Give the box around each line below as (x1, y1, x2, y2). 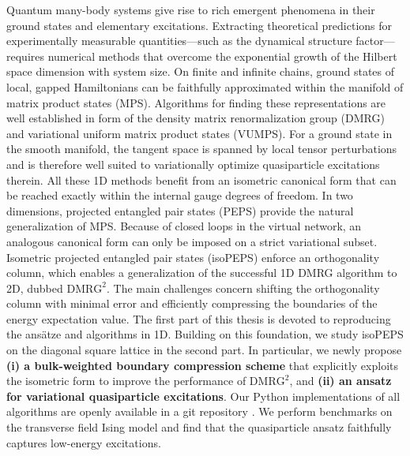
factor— (355, 32, 395, 49)
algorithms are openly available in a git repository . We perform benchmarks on (6, 403, 393, 420)
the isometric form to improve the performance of (6, 372, 246, 389)
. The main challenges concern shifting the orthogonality (106, 279, 380, 296)
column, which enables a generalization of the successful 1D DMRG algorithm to (6, 264, 397, 281)
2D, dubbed (6, 279, 63, 296)
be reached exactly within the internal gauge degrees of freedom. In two (6, 187, 353, 204)
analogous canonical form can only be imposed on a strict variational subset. (6, 233, 378, 249)
